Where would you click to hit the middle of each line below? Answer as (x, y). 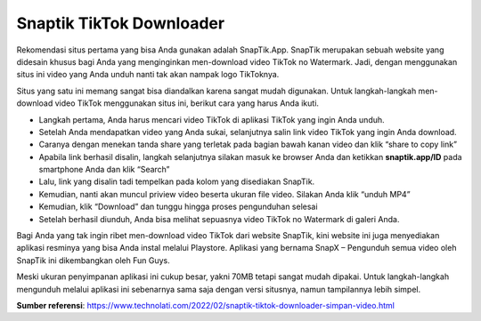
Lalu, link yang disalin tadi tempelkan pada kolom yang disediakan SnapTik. (177, 181)
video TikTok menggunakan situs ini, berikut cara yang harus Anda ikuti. (187, 103)
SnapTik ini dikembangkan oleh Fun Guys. (94, 260)
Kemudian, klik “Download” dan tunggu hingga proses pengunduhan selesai (178, 207)
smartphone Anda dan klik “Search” (104, 170)
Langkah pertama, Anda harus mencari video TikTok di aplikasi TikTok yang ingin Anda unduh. (212, 119)
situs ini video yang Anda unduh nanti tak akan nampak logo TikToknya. (148, 75)
